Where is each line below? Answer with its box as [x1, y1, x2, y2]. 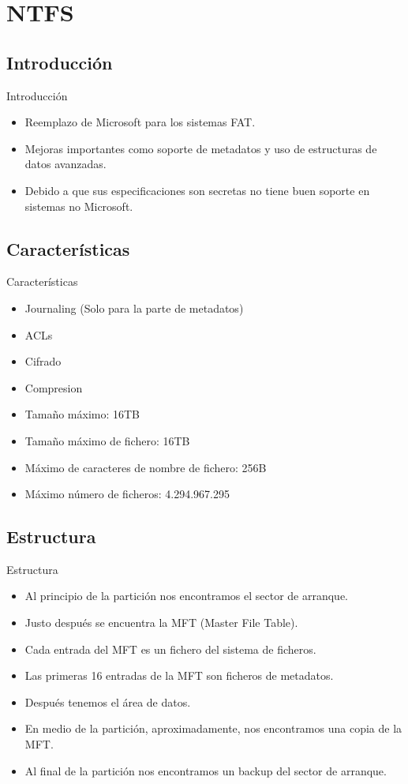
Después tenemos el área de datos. [24, 693, 191, 710]
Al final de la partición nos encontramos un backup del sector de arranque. [24, 762, 387, 778]
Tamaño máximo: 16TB [24, 406, 140, 422]
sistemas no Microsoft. [24, 197, 133, 214]
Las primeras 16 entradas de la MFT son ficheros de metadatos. [24, 667, 334, 684]
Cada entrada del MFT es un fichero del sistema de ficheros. [24, 640, 316, 657]
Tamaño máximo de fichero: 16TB [24, 432, 190, 448]
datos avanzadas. [24, 156, 107, 172]
